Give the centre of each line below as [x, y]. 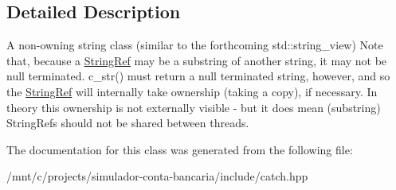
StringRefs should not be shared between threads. [128, 123]
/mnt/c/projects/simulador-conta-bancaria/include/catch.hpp [157, 176]
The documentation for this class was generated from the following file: [180, 149]
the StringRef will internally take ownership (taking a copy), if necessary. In [192, 91]
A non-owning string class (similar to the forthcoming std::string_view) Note [195, 45]
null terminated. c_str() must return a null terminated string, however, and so [198, 76]
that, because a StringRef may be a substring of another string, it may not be [197, 60]
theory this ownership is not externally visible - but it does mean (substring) [194, 107]
